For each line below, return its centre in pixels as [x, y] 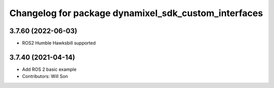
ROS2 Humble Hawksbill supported [59, 43]
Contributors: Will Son [45, 76]
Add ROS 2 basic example [49, 69]
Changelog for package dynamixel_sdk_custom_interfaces [136, 13]
